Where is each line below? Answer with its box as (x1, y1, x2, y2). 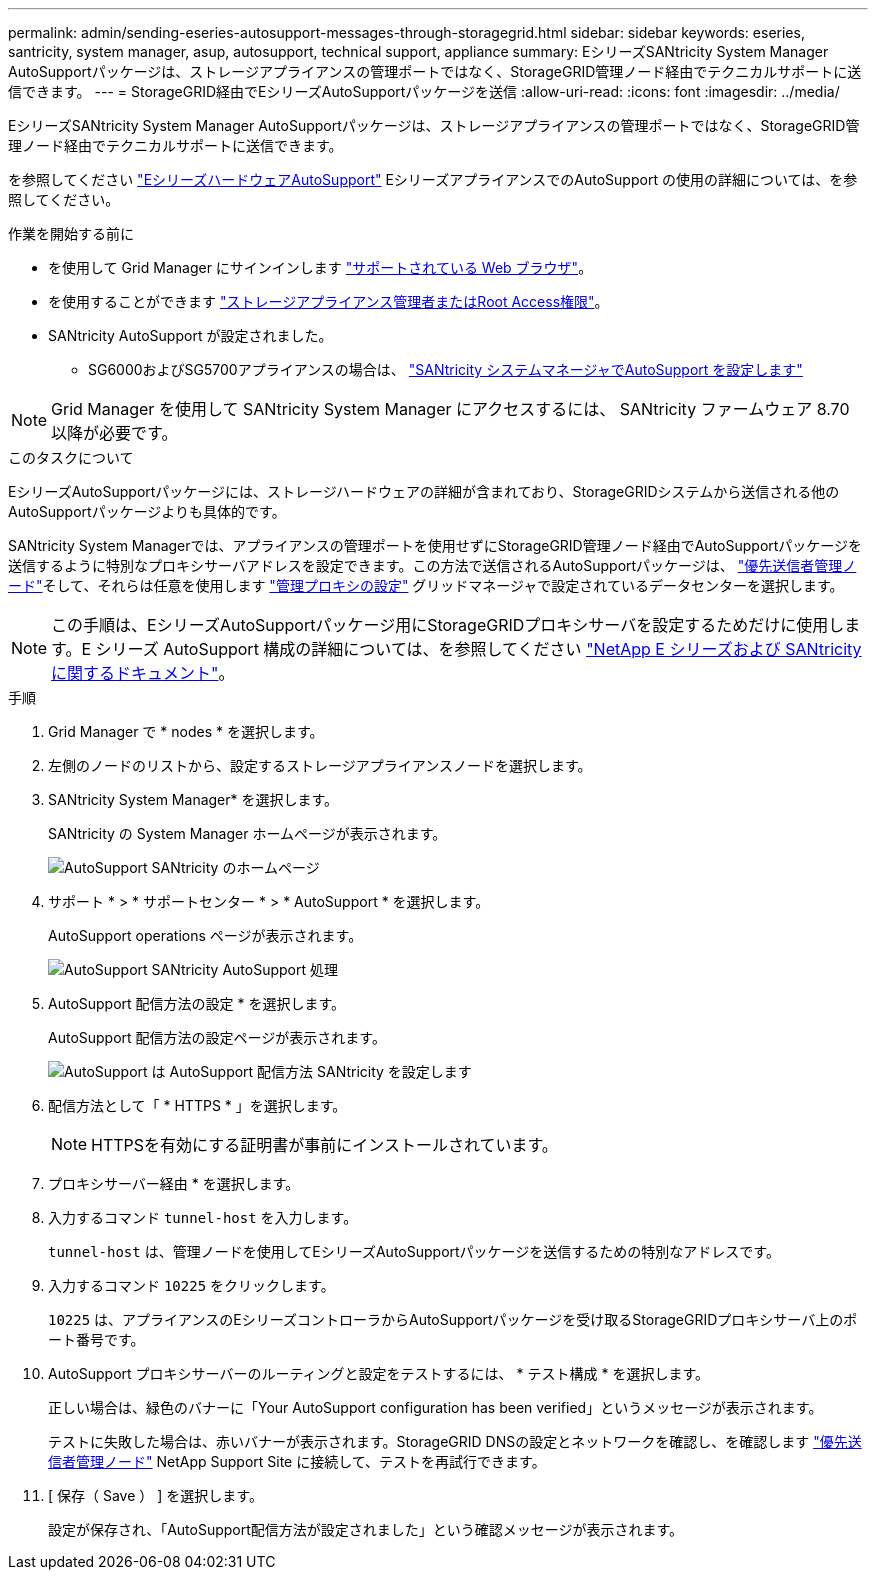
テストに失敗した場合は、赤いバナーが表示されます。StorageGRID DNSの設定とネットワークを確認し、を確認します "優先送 (48, 1433, 862, 1450)
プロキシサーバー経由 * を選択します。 (48, 1175, 300, 1192)
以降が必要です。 (51, 423, 178, 443)
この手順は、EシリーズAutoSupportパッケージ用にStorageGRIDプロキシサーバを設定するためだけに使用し (51, 615, 845, 635)
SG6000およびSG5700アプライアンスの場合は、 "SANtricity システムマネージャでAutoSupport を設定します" (88, 361, 803, 378)
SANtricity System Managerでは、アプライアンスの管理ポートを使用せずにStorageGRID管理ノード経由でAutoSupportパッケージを (8, 537, 863, 554)
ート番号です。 (48, 1331, 145, 1348)
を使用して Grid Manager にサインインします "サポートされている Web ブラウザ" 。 (48, 259, 593, 276)
